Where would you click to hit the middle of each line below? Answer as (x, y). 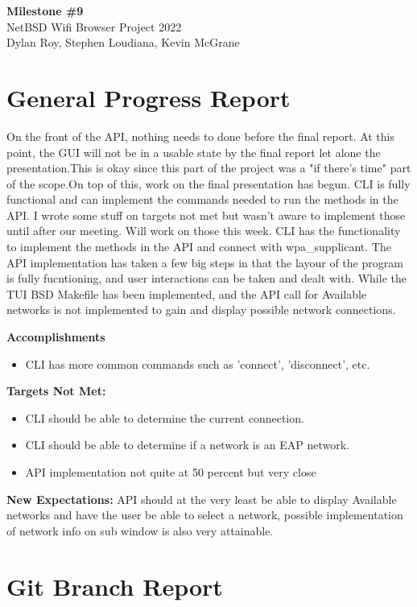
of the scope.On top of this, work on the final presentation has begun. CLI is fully (208, 183)
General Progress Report (149, 97)
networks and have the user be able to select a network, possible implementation (205, 515)
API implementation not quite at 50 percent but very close (171, 472)
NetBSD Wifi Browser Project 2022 (94, 26)
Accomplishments (56, 337)
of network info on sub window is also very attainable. (140, 530)
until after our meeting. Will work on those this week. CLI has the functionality (204, 231)
